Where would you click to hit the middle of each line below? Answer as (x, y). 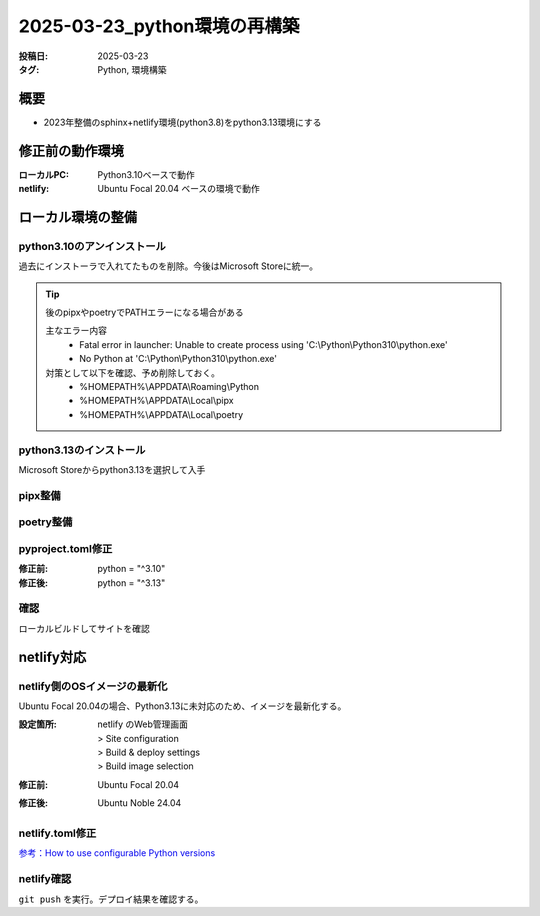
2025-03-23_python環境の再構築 (159, 26)
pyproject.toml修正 (65, 548)
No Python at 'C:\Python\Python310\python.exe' (178, 359)
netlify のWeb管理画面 (143, 724)
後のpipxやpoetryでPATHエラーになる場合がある (144, 312)
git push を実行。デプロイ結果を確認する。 (111, 899)
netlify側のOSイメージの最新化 (93, 686)
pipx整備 (39, 495)
